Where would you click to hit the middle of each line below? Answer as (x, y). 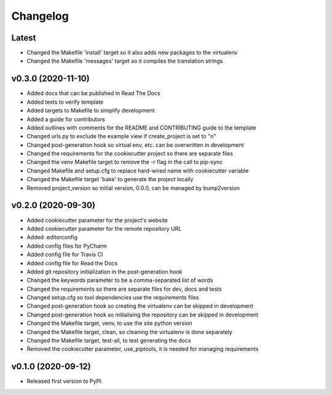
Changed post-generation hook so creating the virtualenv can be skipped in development (140, 306)
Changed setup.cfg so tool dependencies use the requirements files (113, 297)
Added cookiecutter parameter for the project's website (97, 220)
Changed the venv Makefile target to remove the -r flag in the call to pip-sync (125, 162)
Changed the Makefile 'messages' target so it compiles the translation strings (125, 61)
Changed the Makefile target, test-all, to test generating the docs (109, 340)
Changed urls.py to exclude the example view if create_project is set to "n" (121, 136)
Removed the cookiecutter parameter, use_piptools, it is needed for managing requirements (143, 349)
